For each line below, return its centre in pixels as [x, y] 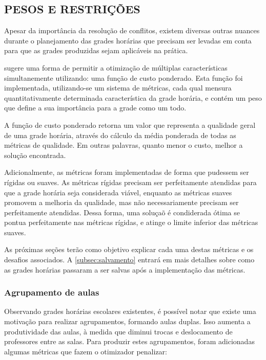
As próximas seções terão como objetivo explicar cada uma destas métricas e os [129, 249]
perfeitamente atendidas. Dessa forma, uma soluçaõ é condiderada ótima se [122, 212]
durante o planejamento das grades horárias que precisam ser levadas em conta [128, 40]
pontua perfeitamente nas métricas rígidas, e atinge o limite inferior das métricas [131, 222]
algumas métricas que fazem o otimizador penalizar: [86, 351]
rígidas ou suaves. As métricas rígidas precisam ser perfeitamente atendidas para [130, 182]
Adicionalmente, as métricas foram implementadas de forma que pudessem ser [127, 172]
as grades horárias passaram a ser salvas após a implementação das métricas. [125, 269]
